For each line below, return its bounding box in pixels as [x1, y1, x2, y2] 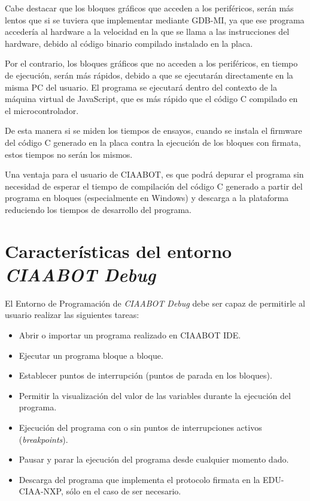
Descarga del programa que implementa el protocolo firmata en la [19, 473, 260, 485]
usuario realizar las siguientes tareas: [5, 308, 139, 321]
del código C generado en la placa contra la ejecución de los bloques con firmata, [5, 136, 301, 148]
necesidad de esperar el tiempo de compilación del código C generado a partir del [5, 179, 303, 192]
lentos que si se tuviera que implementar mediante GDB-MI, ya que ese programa [5, 13, 305, 26]
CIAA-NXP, [19, 485, 63, 497]
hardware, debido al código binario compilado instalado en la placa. [5, 37, 253, 49]
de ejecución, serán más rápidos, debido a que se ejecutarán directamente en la [5, 68, 293, 81]
